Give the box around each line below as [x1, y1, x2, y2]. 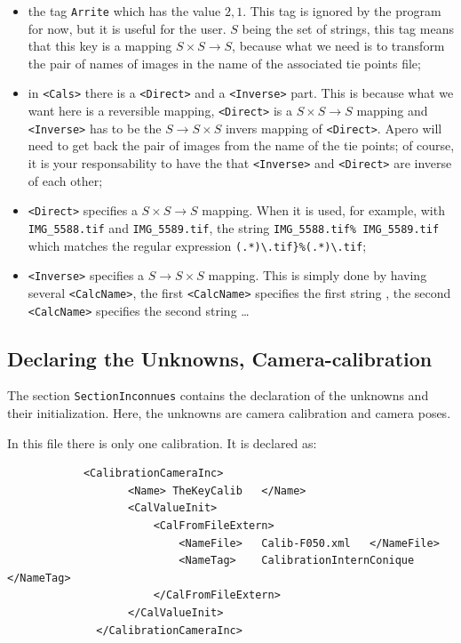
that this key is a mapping [28, 36, 172, 55]
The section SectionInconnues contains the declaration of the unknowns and [7, 386, 429, 405]
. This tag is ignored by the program [242, 2, 441, 20]
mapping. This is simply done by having [208, 266, 427, 285]
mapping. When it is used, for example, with [202, 201, 445, 220]
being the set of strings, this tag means [242, 19, 454, 37]
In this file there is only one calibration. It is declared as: [7, 433, 317, 452]
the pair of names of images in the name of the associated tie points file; [28, 53, 421, 72]
